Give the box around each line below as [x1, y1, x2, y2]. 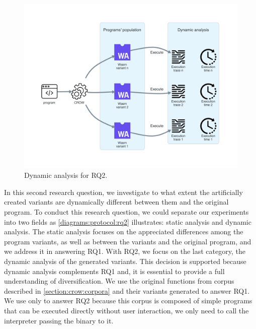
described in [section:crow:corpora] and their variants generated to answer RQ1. [4, 285, 250, 296]
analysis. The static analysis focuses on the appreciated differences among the [4, 226, 243, 237]
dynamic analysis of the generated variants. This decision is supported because [4, 255, 246, 266]
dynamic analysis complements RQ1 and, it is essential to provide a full [4, 266, 225, 276]
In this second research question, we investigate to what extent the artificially [4, 186, 243, 197]
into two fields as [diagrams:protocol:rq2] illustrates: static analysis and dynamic [4, 216, 251, 227]
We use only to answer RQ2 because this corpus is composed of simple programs [4, 295, 252, 306]
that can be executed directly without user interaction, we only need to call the [4, 305, 249, 315]
